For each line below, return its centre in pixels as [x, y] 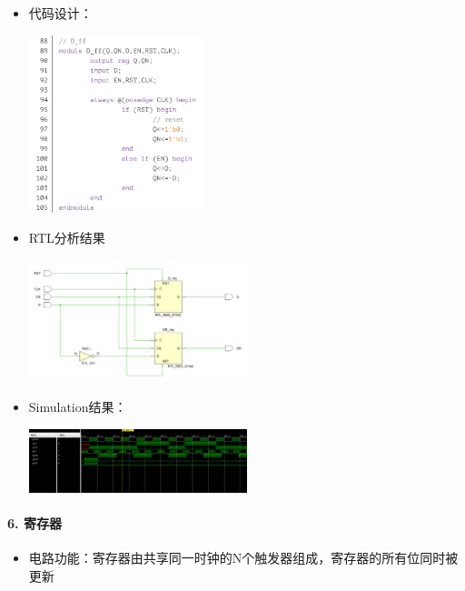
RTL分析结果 [67, 238]
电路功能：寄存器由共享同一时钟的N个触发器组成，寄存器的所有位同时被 [243, 558]
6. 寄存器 [35, 522]
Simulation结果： [78, 407]
